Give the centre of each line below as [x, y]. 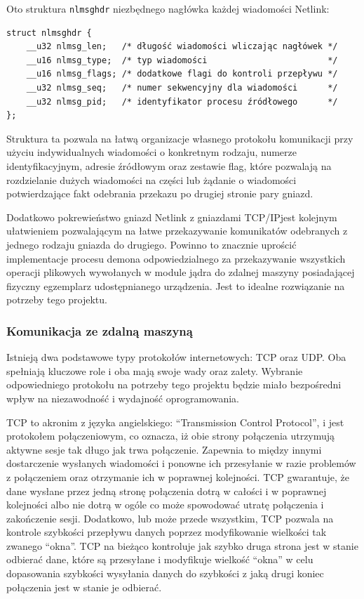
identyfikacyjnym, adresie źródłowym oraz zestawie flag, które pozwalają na [169, 166]
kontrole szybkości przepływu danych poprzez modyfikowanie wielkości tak [167, 532]
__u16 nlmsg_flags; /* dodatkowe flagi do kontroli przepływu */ [182, 74]
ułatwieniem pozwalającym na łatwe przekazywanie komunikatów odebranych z [177, 231]
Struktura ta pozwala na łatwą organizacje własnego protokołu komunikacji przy [180, 138]
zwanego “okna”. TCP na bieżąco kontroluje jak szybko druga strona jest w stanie [182, 545]
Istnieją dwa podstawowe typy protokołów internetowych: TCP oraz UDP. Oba [176, 357]
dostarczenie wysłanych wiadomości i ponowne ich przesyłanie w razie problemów [181, 463]
